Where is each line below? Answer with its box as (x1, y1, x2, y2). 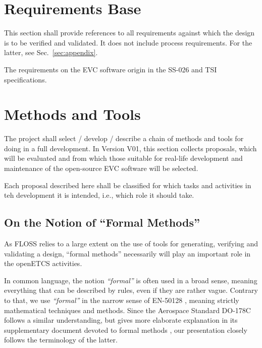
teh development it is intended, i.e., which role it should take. (4, 190, 194, 200)
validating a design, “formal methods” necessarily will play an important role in (4, 248, 251, 258)
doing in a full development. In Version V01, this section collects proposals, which (4, 143, 257, 153)
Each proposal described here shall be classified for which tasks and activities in (4, 180, 251, 190)
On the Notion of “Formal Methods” (4, 214, 200, 230)
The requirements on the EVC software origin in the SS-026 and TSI (4, 64, 217, 74)
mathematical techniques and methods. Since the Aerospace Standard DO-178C (4, 304, 251, 315)
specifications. (4, 74, 47, 84)
